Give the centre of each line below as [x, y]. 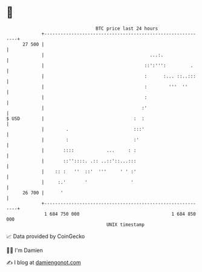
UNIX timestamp [125, 224]
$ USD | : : [76, 118]
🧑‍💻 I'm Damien [25, 250]
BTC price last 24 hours [127, 28]
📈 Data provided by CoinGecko [46, 236]
